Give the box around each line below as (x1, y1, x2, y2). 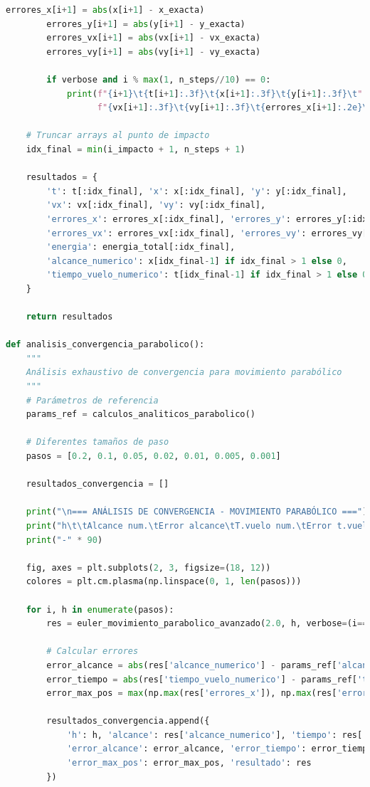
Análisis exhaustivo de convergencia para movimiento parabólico (26, 367, 342, 378)
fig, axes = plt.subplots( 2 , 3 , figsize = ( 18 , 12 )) (26, 562, 271, 573)
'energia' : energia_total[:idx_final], (46, 242, 236, 253)
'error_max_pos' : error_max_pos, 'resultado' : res (66, 758, 312, 768)
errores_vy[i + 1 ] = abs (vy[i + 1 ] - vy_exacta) (46, 46, 261, 57)
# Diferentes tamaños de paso (26, 437, 169, 448)
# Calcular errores (46, 646, 139, 657)
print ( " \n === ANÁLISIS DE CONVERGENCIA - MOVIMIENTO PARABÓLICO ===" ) (26, 507, 368, 517)
